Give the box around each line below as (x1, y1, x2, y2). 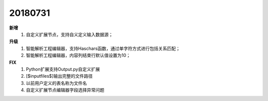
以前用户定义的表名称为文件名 (26, 80, 87, 86)
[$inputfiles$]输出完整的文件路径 (26, 73, 93, 79)
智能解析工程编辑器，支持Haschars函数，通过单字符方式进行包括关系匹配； (26, 45, 181, 51)
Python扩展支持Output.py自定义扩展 (26, 66, 100, 72)
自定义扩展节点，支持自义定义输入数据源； (26, 31, 113, 37)
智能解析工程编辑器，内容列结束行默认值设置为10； (26, 52, 131, 58)
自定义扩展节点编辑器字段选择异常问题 (26, 87, 104, 93)
